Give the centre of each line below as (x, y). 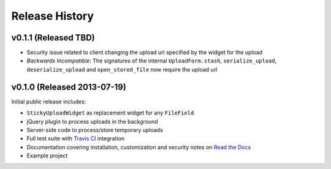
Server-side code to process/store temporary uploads (95, 130)
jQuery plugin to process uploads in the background (93, 121)
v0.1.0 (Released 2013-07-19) (69, 87)
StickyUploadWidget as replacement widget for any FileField (110, 113)
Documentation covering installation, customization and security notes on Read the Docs (139, 147)
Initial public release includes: (49, 102)
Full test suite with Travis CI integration (76, 138)
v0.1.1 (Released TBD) (53, 38)
